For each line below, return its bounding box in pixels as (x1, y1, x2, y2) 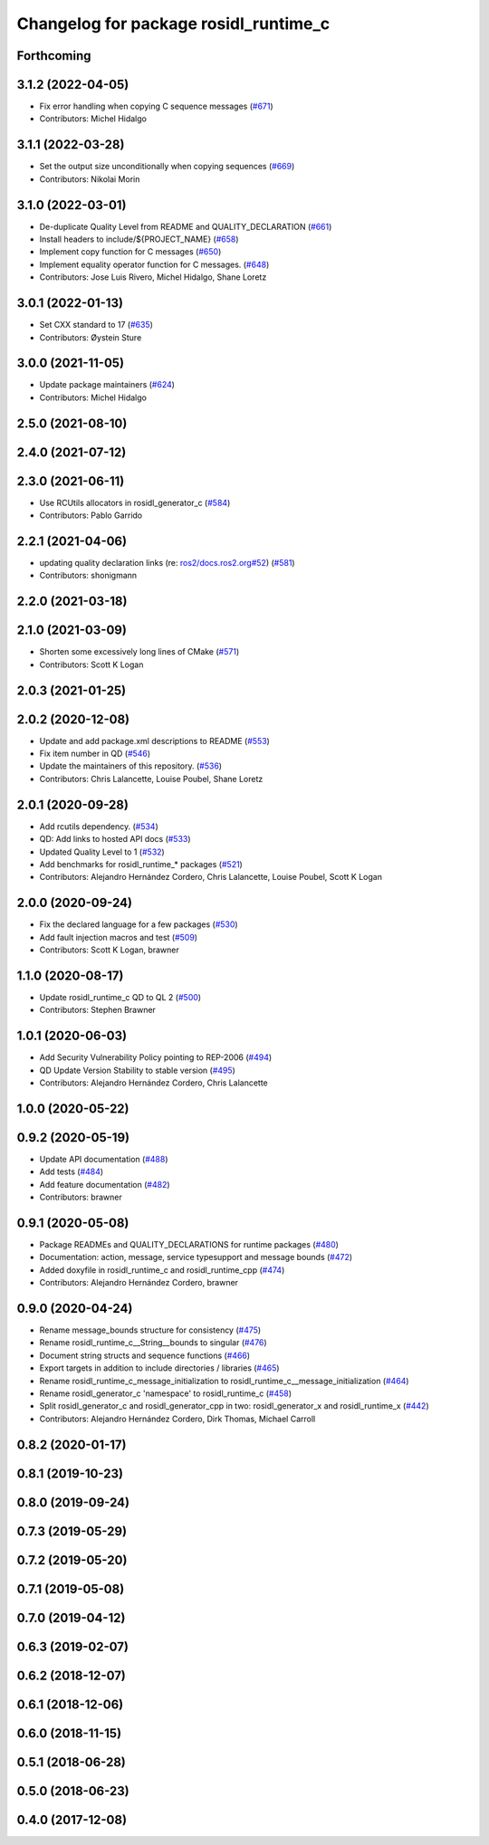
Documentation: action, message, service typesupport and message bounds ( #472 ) (39, 1252, 353, 1263)
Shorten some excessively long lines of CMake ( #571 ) (39, 646, 240, 657)
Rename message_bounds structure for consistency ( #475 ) (39, 1324, 262, 1335)
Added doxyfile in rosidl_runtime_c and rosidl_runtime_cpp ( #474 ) (39, 1264, 285, 1276)
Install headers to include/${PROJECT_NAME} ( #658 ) (39, 234, 239, 244)
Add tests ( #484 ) (39, 1166, 104, 1177)
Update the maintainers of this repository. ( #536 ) (39, 760, 222, 771)
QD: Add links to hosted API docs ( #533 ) (39, 834, 191, 845)
